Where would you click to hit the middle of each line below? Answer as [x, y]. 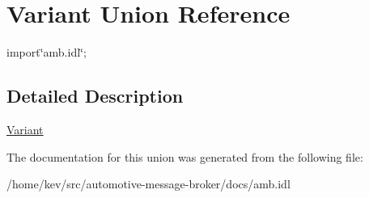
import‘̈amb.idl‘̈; [47, 52]
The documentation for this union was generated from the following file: [185, 156]
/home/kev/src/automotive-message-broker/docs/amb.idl [148, 184]
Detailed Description [95, 96]
